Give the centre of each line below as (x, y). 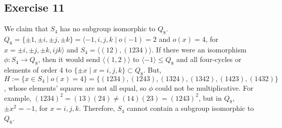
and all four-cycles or (209, 59)
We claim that (26, 28)
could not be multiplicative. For (204, 87)
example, (18, 98)
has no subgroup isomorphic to (108, 28)
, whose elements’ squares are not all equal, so (75, 87)
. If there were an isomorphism (199, 49)
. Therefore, (97, 108)
